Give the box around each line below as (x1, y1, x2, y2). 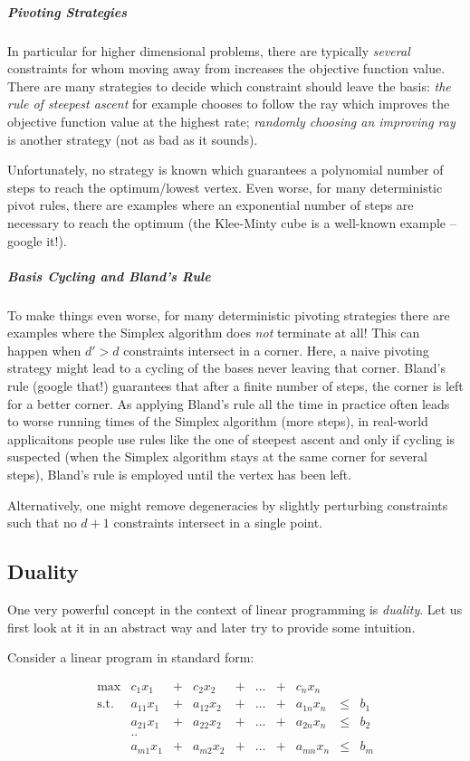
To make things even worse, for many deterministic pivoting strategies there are (7, 305, 450, 324)
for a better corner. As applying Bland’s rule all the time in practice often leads (7, 394, 450, 413)
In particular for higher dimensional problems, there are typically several (7, 41, 410, 60)
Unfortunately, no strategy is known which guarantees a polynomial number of (7, 160, 444, 179)
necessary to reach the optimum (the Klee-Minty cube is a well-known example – (7, 213, 456, 232)
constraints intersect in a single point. (113, 513, 323, 532)
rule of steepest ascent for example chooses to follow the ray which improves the (7, 94, 450, 113)
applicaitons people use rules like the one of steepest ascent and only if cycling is (7, 429, 456, 448)
